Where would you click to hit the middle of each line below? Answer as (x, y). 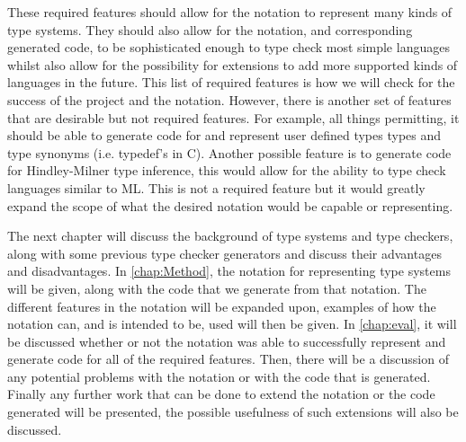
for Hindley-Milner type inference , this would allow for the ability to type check (227, 170)
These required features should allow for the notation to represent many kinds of (230, 12)
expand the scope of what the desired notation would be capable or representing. (230, 205)
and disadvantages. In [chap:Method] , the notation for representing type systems (229, 271)
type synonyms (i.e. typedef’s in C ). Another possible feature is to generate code (229, 152)
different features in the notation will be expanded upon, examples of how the (222, 306)
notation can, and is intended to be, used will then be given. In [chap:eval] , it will (232, 324)
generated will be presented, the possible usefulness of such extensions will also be (233, 412)
